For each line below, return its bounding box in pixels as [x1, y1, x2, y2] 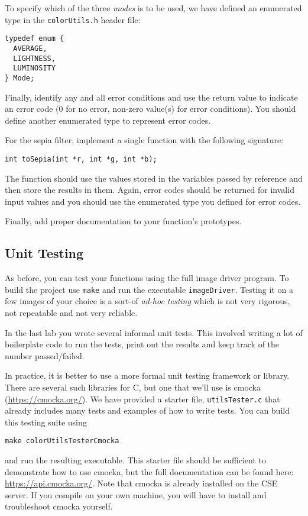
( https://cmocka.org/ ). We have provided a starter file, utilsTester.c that [5, 392, 280, 405]
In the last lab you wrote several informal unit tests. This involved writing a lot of [5, 326, 303, 338]
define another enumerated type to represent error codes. [5, 114, 211, 126]
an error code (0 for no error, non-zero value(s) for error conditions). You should [5, 102, 296, 115]
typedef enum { [5, 34, 64, 43]
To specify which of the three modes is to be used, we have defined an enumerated [5, 2, 302, 14]
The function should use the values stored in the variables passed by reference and [5, 172, 303, 184]
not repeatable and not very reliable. [5, 306, 138, 318]
